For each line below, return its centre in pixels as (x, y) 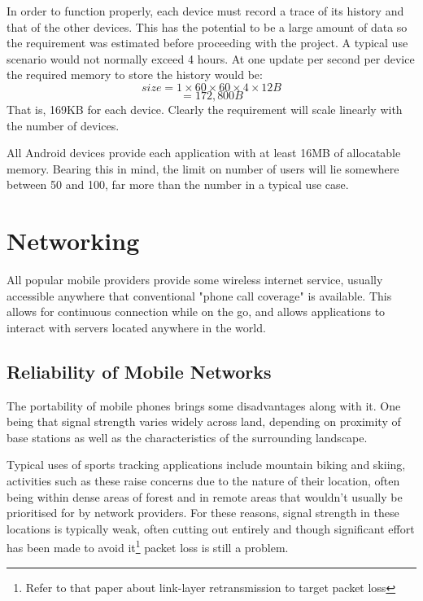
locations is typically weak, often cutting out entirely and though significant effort (211, 528)
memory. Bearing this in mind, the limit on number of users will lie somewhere (203, 168)
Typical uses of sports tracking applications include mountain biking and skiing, (206, 465)
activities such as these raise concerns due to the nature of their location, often (203, 481)
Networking (73, 241)
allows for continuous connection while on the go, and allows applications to (196, 311)
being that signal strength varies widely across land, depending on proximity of (204, 421)
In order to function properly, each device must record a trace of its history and (205, 11)
